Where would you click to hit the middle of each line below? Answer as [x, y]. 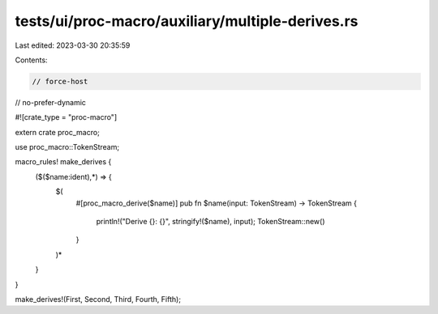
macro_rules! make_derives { [63, 162]
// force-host [60, 81]
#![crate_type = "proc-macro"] [66, 117]
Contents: [31, 60]
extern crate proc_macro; [58, 132]
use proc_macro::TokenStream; [67, 147]
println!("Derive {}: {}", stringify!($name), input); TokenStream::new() [210, 222]
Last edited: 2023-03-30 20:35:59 [73, 45]
